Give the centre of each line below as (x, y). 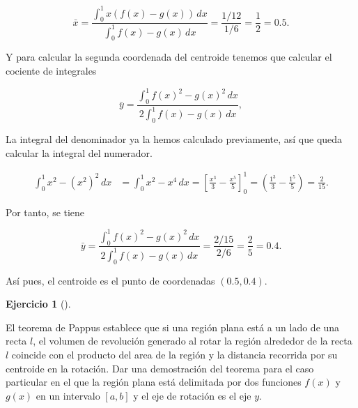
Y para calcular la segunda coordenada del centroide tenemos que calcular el (169, 57)
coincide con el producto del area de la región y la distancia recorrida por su (174, 355)
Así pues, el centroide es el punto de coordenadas (110, 280)
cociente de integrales (51, 71)
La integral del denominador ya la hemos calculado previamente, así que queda (174, 139)
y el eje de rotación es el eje (192, 395)
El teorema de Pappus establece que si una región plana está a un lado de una (173, 327)
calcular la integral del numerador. (79, 152)
